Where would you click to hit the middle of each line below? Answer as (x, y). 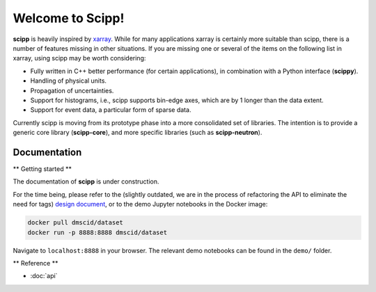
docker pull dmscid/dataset (75, 223)
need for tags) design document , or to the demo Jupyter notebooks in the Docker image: (140, 204)
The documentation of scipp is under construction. (86, 181)
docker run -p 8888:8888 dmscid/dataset (97, 232)
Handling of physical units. (69, 81)
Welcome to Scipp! (69, 18)
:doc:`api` (44, 276)
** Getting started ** (42, 169)
